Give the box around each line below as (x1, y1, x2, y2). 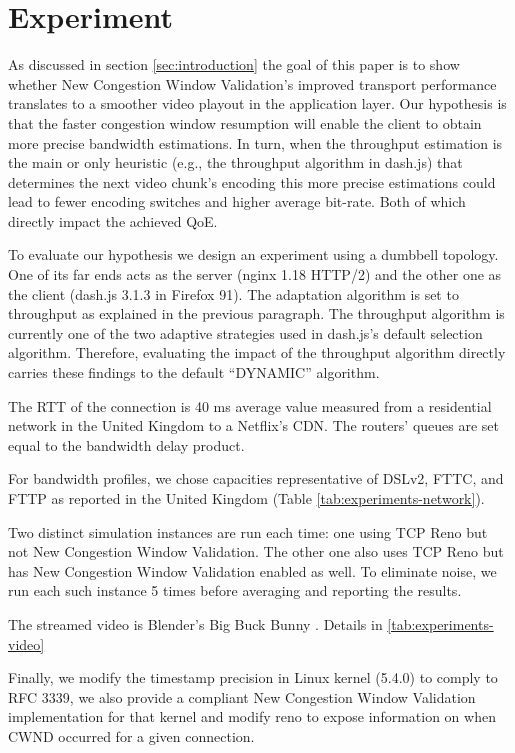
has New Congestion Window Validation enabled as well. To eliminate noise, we (8, 560, 497, 581)
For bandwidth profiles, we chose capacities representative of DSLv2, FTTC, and (8, 468, 504, 489)
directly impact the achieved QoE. (8, 210, 218, 231)
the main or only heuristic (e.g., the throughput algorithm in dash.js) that (8, 152, 463, 173)
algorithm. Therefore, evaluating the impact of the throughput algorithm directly (8, 342, 506, 363)
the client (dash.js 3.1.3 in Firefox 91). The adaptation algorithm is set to (8, 283, 459, 304)
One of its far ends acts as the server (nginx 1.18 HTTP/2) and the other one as (8, 264, 502, 285)
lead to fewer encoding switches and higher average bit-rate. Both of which (8, 191, 466, 212)
